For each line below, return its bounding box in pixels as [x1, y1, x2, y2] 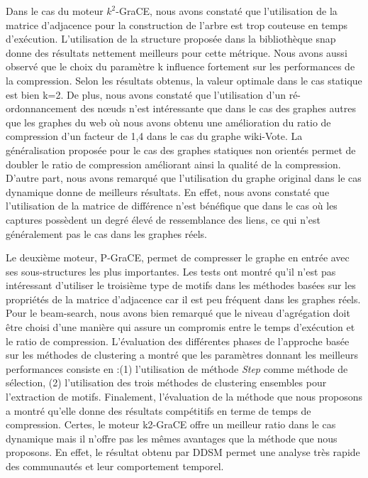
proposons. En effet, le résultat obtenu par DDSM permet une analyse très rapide [6, 445, 360, 460]
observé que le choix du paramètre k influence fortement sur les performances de [6, 59, 355, 74]
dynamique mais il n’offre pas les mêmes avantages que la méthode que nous [6, 430, 338, 445]
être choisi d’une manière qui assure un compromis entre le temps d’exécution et [6, 320, 355, 335]
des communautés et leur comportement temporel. [6, 459, 224, 473]
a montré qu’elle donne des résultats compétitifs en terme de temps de [6, 403, 311, 418]
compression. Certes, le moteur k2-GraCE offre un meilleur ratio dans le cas [6, 417, 336, 432]
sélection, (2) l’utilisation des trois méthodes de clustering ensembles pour [6, 375, 327, 390]
